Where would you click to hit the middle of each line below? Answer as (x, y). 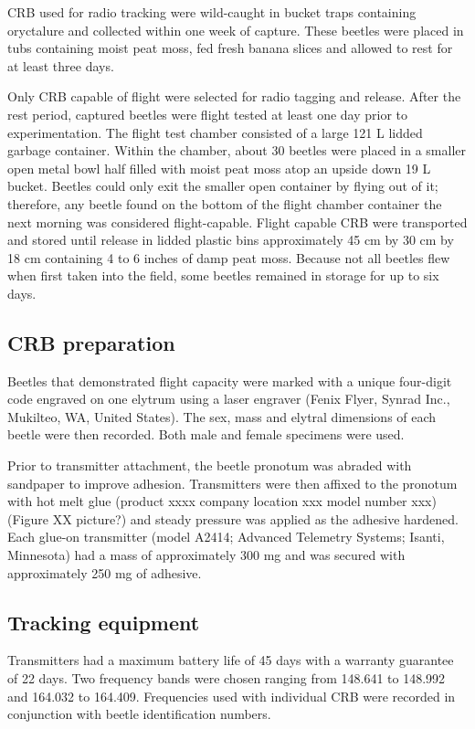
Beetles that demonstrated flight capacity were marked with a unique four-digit (230, 380)
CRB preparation (91, 342)
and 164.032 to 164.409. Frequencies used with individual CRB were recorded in (232, 696)
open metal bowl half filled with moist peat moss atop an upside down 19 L (219, 168)
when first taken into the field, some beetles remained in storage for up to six (223, 275)
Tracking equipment (104, 622)
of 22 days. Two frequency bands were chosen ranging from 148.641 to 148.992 (227, 678)
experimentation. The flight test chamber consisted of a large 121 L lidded (215, 132)
